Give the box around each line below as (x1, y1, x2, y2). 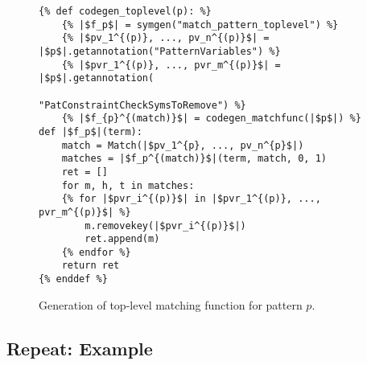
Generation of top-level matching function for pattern (39, 296, 303, 313)
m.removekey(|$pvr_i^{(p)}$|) (85, 219, 246, 232)
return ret (61, 260, 120, 272)
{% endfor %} (61, 246, 131, 258)
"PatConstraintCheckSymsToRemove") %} (39, 99, 246, 111)
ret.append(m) (85, 233, 160, 245)
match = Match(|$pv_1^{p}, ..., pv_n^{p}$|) (61, 139, 304, 151)
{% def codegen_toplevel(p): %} (39, 6, 212, 17)
